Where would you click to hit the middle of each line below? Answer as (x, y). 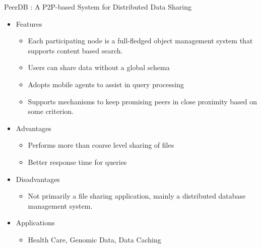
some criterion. (51, 111)
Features (29, 23)
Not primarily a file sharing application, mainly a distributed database (137, 196)
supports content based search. (75, 50)
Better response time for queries (77, 162)
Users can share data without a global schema (99, 67)
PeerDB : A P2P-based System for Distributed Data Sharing (98, 7)
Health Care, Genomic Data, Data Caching (94, 239)
